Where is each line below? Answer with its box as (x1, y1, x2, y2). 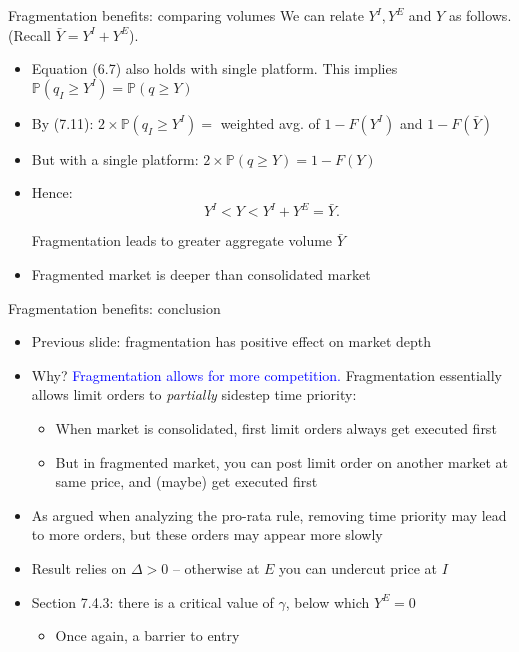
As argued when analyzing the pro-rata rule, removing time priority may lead (31, 504, 507, 525)
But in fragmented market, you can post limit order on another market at (55, 451, 508, 472)
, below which (285, 591, 370, 612)
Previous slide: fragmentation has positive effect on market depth (31, 331, 432, 352)
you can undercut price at (279, 558, 438, 578)
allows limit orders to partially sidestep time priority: (31, 384, 357, 405)
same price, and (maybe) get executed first (55, 471, 318, 492)
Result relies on (31, 558, 127, 578)
